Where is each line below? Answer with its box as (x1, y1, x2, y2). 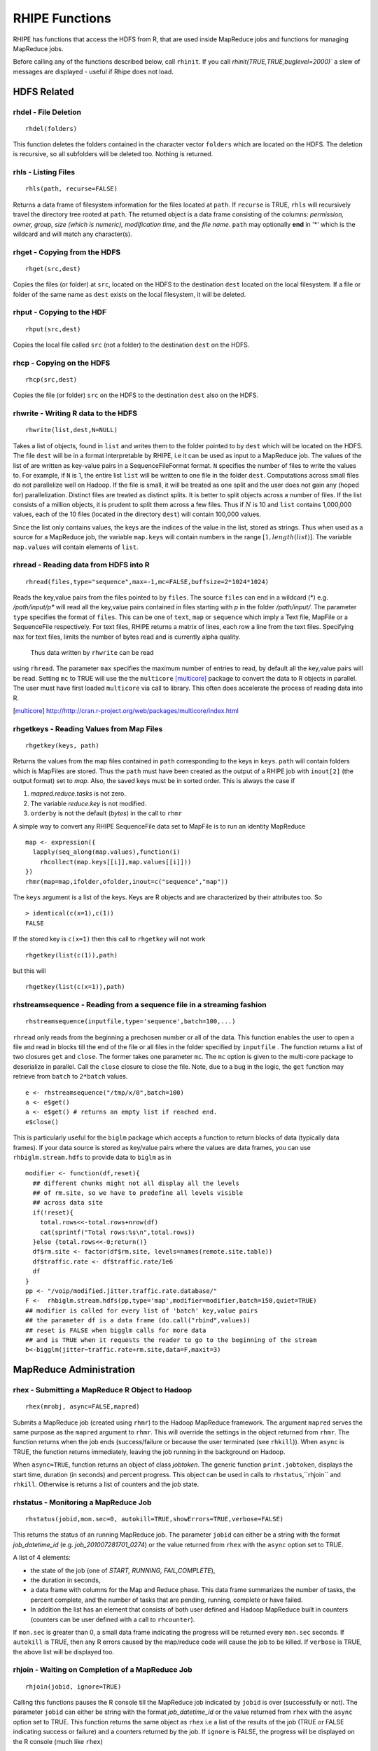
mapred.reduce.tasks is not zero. (30, 789, 126, 798)
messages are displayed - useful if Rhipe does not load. (13, 67, 174, 76)
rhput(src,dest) (25, 325, 81, 333)
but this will (13, 967, 46, 975)
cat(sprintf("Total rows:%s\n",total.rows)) (39, 1228, 195, 1236)
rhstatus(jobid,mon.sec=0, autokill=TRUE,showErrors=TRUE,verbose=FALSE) (25, 1515, 284, 1523)
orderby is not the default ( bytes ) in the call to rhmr (30, 809, 182, 817)
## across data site (32, 1198, 104, 1207)
